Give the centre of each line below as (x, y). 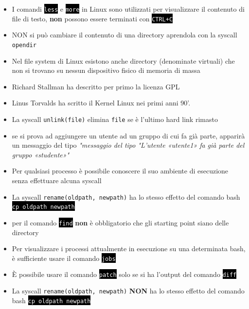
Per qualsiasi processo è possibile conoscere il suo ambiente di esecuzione (120, 171)
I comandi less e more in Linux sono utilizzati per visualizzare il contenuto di (128, 9)
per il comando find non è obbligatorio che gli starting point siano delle (120, 222)
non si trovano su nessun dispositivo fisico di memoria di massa (106, 70)
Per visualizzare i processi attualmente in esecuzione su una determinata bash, (129, 249)
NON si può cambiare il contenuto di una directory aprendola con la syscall (124, 35)
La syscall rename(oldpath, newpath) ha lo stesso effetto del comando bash (126, 197)
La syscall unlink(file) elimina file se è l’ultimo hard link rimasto (115, 119)
